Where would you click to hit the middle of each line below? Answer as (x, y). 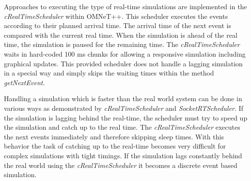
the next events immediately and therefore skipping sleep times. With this (114, 136)
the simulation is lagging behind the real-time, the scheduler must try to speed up (126, 117)
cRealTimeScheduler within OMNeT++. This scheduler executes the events (116, 16)
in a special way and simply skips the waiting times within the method (109, 73)
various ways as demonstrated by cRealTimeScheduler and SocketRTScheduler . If (124, 108)
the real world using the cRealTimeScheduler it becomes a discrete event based (121, 165)
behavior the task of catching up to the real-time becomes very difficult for (115, 146)
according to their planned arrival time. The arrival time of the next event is (118, 25)
